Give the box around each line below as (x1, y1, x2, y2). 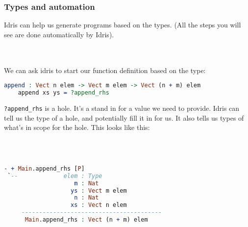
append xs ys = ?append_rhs (18, 89, 109, 97)
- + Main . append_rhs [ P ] (4, 165, 85, 172)
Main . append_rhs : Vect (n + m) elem (25, 216, 148, 224)
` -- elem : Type (7, 172, 102, 179)
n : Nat (74, 194, 99, 202)
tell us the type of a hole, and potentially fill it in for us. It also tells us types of (4, 112, 244, 123)
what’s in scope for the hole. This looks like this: (4, 122, 150, 132)
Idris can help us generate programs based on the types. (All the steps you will (4, 20, 241, 30)
